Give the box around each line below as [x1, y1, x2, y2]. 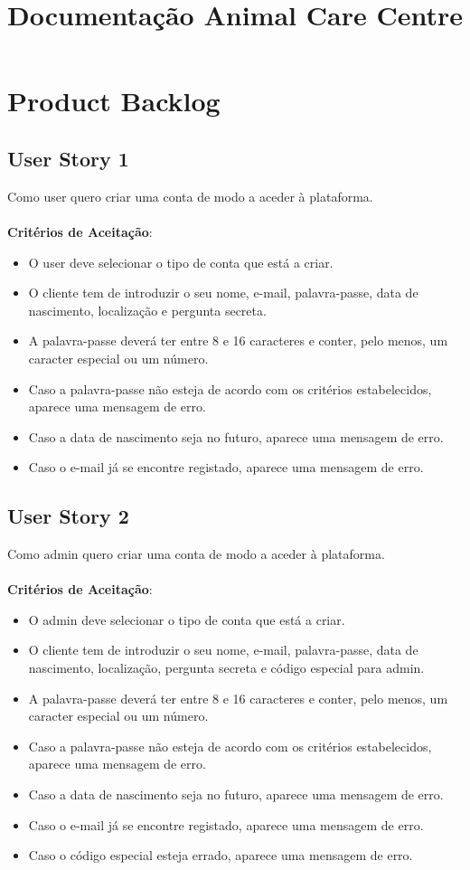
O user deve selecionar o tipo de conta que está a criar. [28, 252, 334, 271]
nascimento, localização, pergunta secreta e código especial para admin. [28, 658, 425, 677]
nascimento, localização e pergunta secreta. [28, 300, 267, 319]
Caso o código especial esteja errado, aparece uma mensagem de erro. [28, 846, 413, 865]
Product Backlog [7, 82, 221, 119]
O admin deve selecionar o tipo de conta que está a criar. [28, 610, 345, 629]
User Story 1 [7, 144, 129, 172]
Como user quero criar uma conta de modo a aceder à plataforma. [7, 186, 373, 205]
